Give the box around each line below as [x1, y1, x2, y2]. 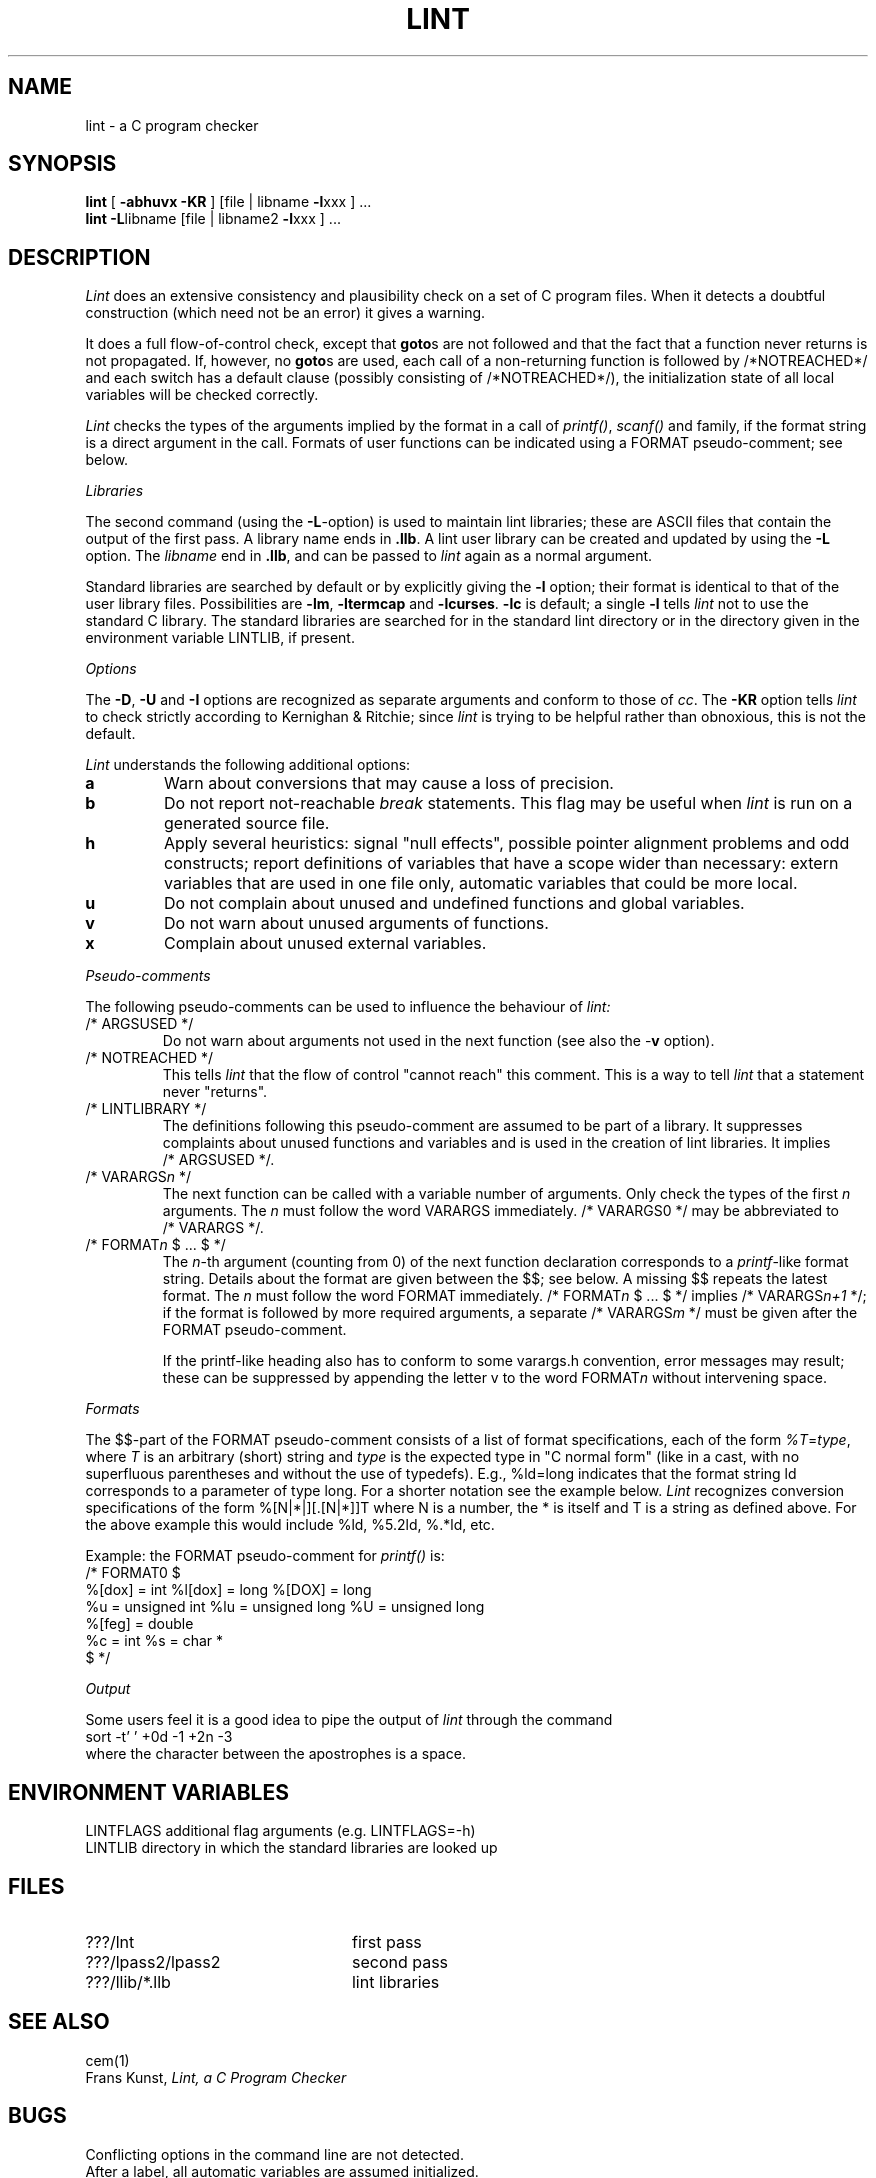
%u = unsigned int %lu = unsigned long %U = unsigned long [85, 1598, 485, 1616]
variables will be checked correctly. [85, 386, 319, 404]
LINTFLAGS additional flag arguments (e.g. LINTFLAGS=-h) [85, 1822, 476, 1840]
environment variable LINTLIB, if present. [85, 629, 355, 647]
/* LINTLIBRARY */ [85, 1100, 207, 1118]
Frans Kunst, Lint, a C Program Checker [85, 2068, 347, 2086]
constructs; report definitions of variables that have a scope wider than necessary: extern [163, 853, 839, 874]
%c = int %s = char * [85, 1632, 224, 1650]
